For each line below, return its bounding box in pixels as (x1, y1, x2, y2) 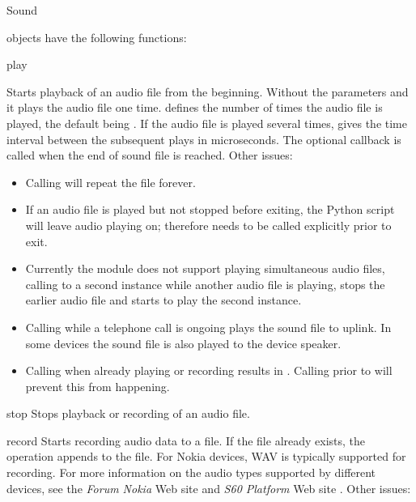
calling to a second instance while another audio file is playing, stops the (25, 275, 385, 292)
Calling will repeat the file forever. (25, 173, 196, 190)
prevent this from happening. (25, 377, 170, 394)
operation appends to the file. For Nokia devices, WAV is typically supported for (6, 448, 406, 465)
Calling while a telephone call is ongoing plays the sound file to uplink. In (25, 318, 392, 335)
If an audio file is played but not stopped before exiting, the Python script (25, 201, 395, 218)
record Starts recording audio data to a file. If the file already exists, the (6, 432, 366, 449)
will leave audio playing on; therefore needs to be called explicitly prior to (25, 216, 392, 233)
